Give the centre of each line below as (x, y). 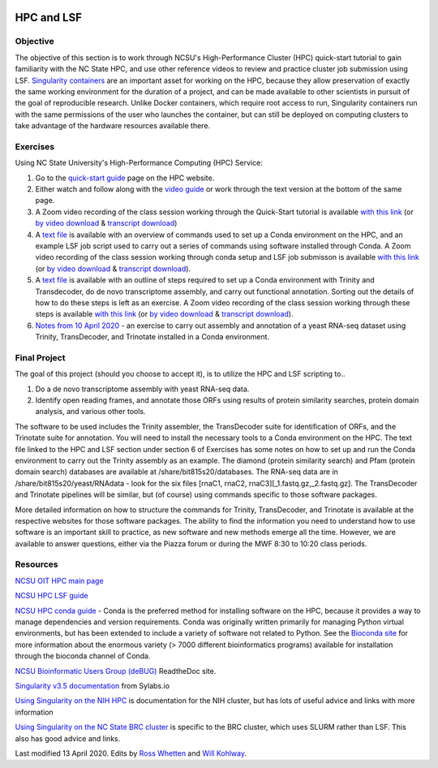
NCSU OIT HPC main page (60, 580)
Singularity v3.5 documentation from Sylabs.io (92, 685)
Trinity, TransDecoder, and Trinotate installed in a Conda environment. (152, 337)
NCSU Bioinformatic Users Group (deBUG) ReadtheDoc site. (116, 671)
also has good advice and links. (68, 738)
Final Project (40, 357)
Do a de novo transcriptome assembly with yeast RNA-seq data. (142, 389)
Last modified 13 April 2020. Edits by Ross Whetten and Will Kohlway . (131, 753)
